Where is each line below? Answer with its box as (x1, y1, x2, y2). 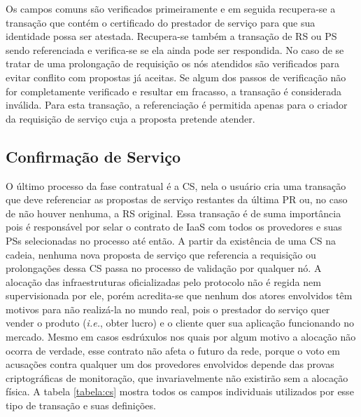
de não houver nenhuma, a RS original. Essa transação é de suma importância (6, 205, 341, 220)
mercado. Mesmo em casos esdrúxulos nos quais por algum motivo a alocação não (6, 329, 356, 344)
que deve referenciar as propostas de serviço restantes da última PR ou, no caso (6, 192, 348, 207)
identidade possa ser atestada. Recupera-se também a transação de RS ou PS (6, 29, 337, 43)
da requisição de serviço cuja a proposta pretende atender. (6, 111, 255, 125)
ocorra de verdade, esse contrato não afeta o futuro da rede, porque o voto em (6, 343, 340, 357)
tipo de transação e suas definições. (6, 398, 156, 413)
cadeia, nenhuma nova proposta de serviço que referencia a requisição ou (6, 247, 316, 261)
